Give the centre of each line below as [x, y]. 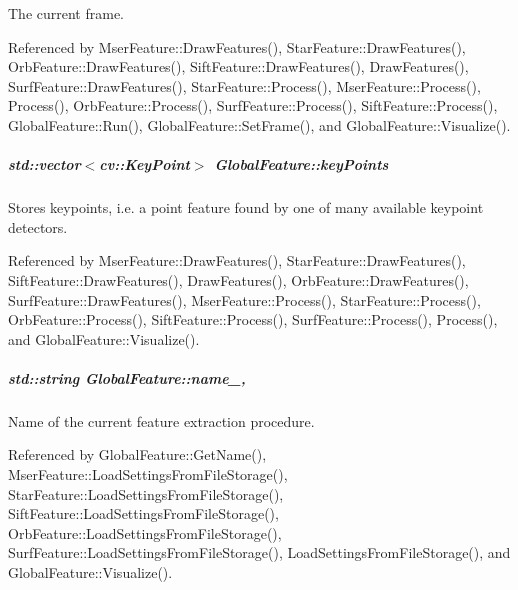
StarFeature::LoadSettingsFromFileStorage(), [146, 493]
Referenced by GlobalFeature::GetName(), [137, 454]
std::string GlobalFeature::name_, [127, 377]
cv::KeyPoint [144, 164]
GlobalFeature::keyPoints [301, 164]
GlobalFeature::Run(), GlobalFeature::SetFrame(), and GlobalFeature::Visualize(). [259, 124]
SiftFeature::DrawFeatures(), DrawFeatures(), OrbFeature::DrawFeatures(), [238, 279]
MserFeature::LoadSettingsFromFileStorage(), [148, 474]
